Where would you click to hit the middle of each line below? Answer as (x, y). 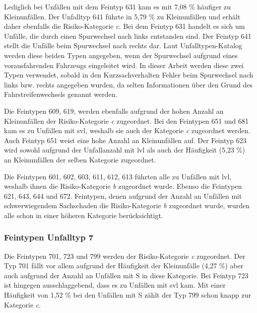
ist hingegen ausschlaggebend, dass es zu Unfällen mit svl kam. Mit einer (115, 285)
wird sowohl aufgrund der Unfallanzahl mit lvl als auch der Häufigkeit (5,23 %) (125, 150)
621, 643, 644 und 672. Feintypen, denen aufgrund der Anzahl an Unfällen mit (123, 196)
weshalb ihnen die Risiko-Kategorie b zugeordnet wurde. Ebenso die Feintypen (123, 186)
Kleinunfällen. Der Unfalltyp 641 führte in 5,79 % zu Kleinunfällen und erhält (122, 16)
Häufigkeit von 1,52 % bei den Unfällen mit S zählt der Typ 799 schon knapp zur (128, 295)
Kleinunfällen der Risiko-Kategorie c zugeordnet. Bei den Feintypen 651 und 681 (126, 120)
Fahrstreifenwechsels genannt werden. (61, 94)
